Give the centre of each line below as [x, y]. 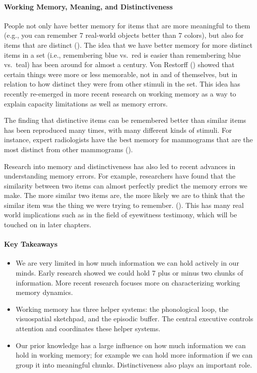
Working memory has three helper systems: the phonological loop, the [122, 309]
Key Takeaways [31, 244]
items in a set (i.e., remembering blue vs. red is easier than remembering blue [122, 54]
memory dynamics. [44, 292]
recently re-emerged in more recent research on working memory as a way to [120, 93]
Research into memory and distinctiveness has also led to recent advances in [120, 166]
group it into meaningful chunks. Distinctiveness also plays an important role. [134, 364]
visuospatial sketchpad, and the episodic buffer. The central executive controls [134, 319]
